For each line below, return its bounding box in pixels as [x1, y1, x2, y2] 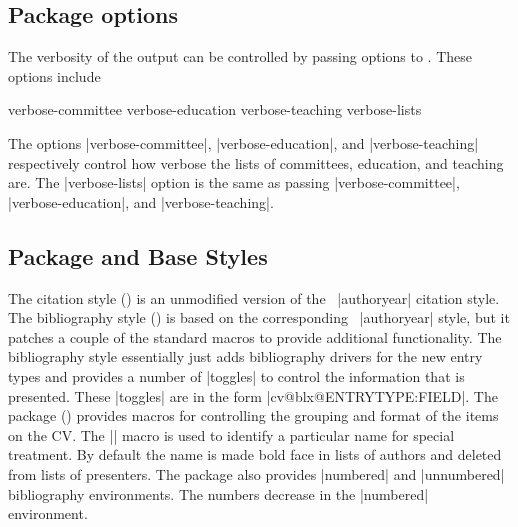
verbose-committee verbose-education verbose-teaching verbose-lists [8, 99, 422, 120]
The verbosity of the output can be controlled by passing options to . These [8, 46, 473, 67]
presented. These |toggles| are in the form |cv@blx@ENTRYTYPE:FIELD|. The [8, 385, 498, 406]
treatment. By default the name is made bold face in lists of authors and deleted [8, 444, 502, 465]
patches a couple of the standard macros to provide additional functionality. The [8, 326, 502, 347]
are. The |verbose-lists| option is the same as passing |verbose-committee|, [8, 172, 460, 193]
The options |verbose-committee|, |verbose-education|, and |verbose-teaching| [8, 132, 479, 153]
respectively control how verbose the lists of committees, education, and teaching [8, 152, 504, 173]
